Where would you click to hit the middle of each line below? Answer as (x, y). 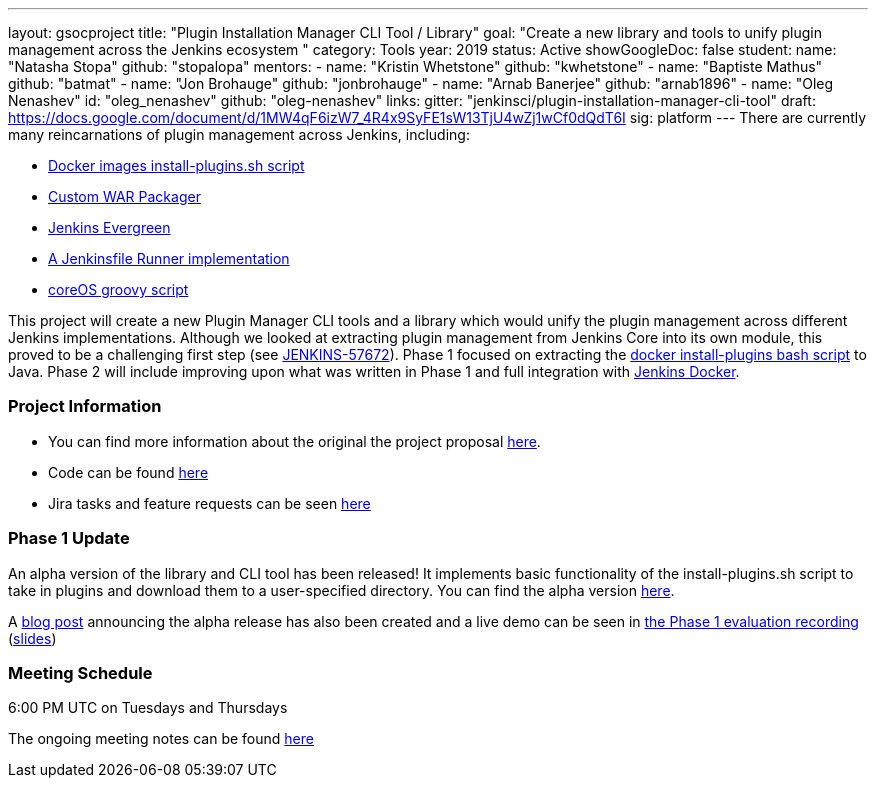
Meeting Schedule (80, 672)
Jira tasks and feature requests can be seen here (209, 503)
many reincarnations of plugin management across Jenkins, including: (239, 134)
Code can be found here (128, 472)
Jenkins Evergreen (109, 227)
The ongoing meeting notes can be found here (161, 739)
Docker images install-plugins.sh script (176, 165)
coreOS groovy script (118, 289)
